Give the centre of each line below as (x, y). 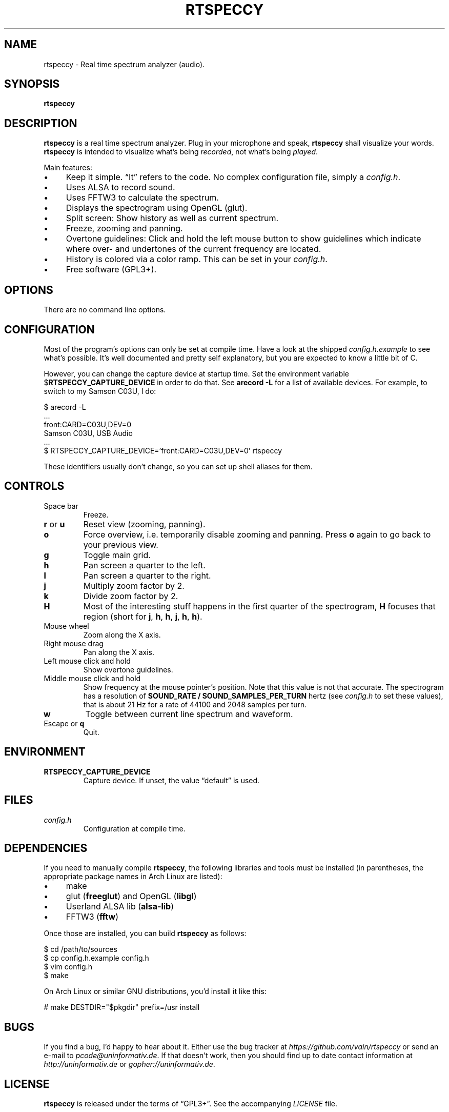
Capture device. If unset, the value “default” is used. (171, 780)
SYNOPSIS (32, 84)
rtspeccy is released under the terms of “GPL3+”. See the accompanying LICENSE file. (191, 1104)
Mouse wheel (66, 626)
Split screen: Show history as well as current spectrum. (172, 218)
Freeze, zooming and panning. (124, 229)
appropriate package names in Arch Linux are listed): (133, 877)
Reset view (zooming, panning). (144, 524)
